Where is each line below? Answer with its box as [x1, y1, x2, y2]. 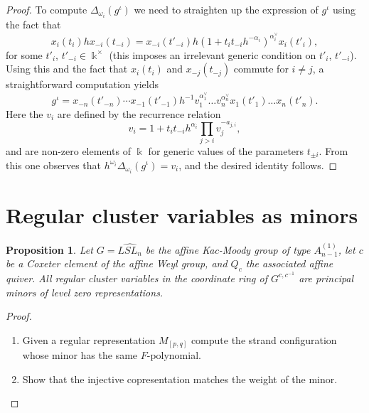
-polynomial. [146, 348, 201, 363]
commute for [233, 61, 289, 76]
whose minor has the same [22, 348, 138, 363]
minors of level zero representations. [6, 284, 164, 299]
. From [319, 143, 348, 158]
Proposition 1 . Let [6, 242, 93, 257]
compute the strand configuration [191, 332, 337, 347]
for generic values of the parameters [148, 143, 304, 158]
